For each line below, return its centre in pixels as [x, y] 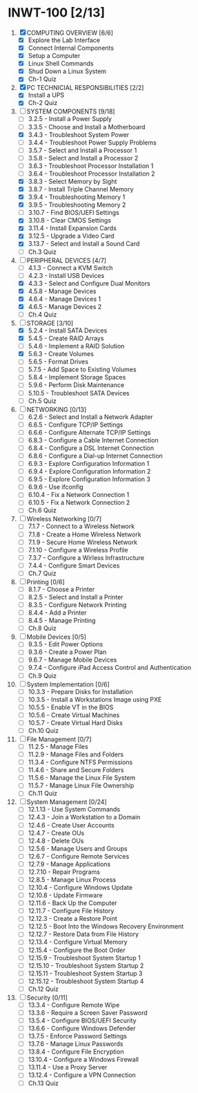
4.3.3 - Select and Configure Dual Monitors [89, 283]
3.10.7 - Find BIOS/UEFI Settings [73, 213]
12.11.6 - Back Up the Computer [72, 903]
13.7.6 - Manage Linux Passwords [76, 1044]
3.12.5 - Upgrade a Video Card [71, 236]
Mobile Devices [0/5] [57, 637]
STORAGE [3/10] [50, 323]
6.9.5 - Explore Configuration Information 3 [89, 479]
